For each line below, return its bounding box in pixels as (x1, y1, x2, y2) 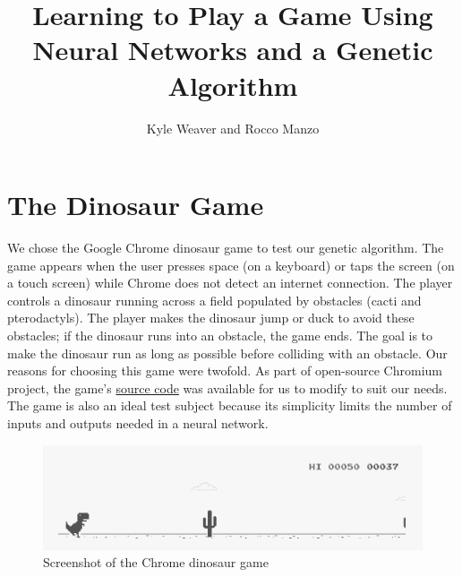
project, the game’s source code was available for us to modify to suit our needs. (7, 378, 448, 397)
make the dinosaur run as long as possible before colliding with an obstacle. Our (7, 343, 448, 362)
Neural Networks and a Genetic (32, 31, 433, 68)
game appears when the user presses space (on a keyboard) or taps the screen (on (7, 255, 455, 274)
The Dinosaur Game (7, 186, 264, 223)
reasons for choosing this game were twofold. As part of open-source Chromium (7, 361, 442, 380)
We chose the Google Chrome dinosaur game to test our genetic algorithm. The (7, 238, 444, 257)
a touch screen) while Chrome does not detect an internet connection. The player (7, 273, 453, 292)
